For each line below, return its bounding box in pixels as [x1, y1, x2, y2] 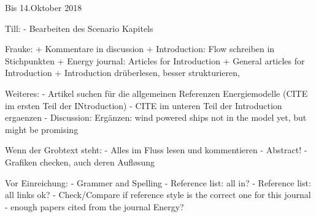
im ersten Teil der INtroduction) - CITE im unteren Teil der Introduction [5, 99, 282, 112]
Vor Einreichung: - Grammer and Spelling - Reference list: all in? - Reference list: [5, 176, 311, 189]
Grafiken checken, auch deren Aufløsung [5, 155, 155, 168]
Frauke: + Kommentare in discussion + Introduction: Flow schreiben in [5, 42, 275, 55]
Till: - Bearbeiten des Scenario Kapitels [5, 21, 153, 34]
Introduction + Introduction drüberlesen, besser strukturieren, [5, 66, 240, 79]
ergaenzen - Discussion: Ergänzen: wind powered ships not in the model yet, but [5, 111, 307, 124]
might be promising [5, 123, 79, 135]
